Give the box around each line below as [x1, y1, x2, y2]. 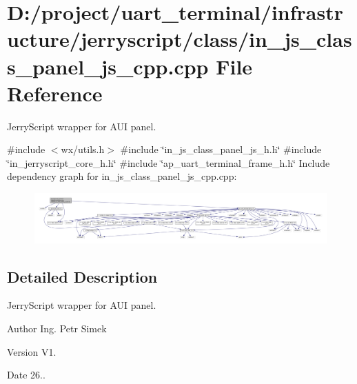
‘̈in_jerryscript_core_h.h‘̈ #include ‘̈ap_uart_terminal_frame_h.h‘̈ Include [7, 155, 330, 170]
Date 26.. [7, 367, 45, 382]
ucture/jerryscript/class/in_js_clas [7, 25, 352, 53]
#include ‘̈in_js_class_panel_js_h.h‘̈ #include [120, 142, 322, 156]
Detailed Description [7, 265, 158, 287]
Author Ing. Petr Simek [7, 321, 107, 335]
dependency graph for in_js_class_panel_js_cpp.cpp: [7, 169, 237, 183]
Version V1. [7, 344, 57, 358]
